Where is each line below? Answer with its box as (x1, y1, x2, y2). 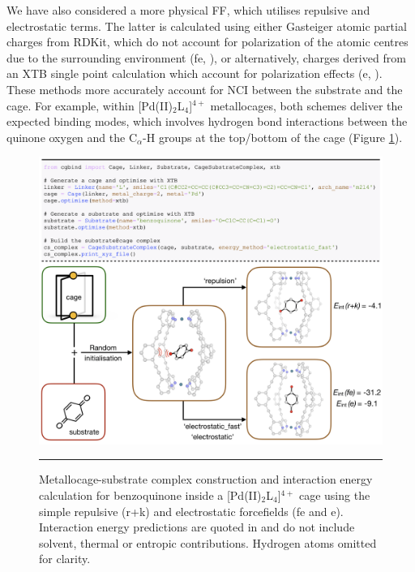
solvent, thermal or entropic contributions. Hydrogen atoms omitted (39, 534, 377, 551)
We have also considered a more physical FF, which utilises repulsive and (6, 2, 370, 18)
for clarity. (39, 550, 91, 567)
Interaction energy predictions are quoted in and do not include (39, 518, 355, 535)
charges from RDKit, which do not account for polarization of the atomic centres (6, 33, 409, 50)
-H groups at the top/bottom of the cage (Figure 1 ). (143, 128, 403, 145)
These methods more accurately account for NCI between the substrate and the (6, 80, 403, 97)
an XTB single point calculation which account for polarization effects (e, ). (6, 65, 383, 82)
